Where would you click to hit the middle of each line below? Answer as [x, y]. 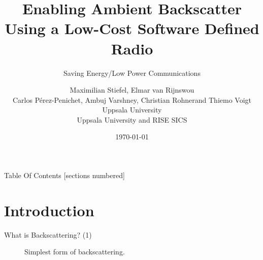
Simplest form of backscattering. [75, 252]
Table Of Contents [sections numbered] [64, 175]
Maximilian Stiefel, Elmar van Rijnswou [132, 90]
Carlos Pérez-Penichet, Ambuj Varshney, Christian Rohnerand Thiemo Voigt [132, 99]
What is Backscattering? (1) [48, 234]
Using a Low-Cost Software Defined [132, 28]
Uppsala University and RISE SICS [132, 119]
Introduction [49, 210]
